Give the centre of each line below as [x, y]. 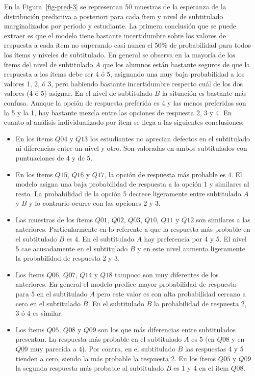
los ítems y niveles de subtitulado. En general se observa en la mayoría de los [120, 54]
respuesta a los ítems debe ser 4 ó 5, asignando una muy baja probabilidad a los [124, 74]
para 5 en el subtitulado [51, 294]
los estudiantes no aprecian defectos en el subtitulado [170, 138]
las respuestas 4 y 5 [214, 349]
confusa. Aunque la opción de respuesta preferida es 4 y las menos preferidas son [125, 102]
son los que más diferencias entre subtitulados [167, 329]
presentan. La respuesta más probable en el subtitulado [99, 339]
